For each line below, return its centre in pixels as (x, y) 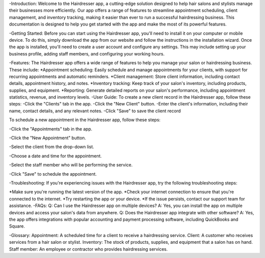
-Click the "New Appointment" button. (48, 138)
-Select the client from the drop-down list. (52, 147)
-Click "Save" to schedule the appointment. (53, 174)
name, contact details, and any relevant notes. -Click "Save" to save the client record (95, 111)
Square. (17, 226)
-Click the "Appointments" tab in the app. (51, 129)
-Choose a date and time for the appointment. (55, 156)
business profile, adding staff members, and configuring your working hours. (87, 53)
